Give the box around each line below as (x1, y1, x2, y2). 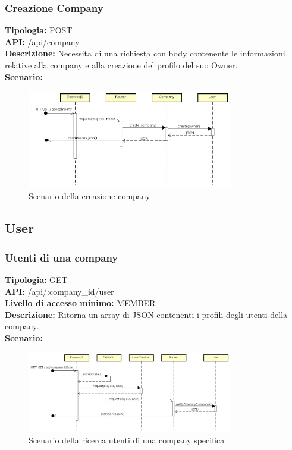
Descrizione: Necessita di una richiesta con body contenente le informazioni (5, 47, 285, 59)
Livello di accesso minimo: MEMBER (5, 297, 156, 309)
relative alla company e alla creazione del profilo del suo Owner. (5, 59, 238, 71)
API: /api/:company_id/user (5, 285, 114, 297)
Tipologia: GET (5, 273, 68, 285)
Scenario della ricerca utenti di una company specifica (29, 433, 225, 446)
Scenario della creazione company (29, 190, 150, 202)
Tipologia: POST (5, 24, 73, 36)
